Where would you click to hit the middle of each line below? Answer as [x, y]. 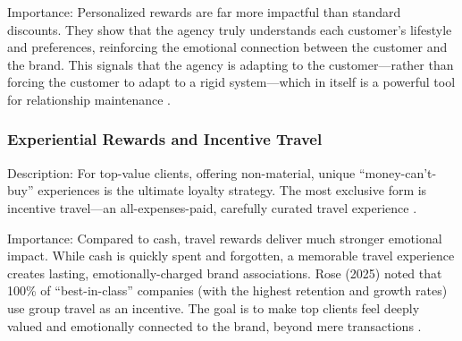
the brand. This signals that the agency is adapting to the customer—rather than [231, 64]
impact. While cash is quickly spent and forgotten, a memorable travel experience [231, 256]
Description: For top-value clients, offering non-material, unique [181, 172]
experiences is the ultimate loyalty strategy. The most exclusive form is [232, 190]
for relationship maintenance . [89, 99]
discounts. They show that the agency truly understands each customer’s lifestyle [230, 29]
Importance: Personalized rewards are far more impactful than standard [204, 12]
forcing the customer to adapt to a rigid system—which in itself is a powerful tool [231, 82]
